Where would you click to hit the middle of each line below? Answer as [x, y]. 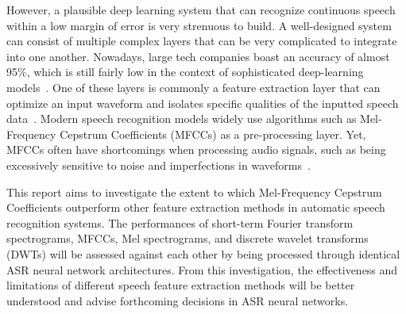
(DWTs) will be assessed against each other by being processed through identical [203, 253]
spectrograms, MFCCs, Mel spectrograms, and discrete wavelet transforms [188, 238]
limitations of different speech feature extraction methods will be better [181, 285]
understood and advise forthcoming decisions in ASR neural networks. [178, 300]
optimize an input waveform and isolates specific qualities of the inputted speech [203, 103]
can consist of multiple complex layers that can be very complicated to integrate [202, 41]
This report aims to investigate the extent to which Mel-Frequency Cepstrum [194, 191]
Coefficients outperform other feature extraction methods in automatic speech [196, 207]
